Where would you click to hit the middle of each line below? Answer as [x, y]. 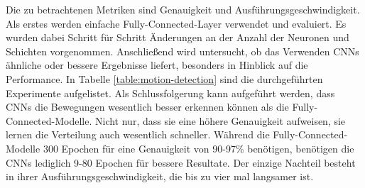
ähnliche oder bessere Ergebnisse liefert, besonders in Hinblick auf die [157, 65]
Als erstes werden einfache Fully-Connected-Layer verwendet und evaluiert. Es [176, 23]
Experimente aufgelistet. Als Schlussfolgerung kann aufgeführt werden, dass [170, 93]
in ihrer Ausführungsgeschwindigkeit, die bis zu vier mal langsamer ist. [160, 176]
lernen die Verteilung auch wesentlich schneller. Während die [138, 134]
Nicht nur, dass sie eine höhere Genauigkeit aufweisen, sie [220, 120]
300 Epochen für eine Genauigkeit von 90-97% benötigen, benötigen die [198, 148]
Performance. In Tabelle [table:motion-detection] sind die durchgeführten [164, 78]
